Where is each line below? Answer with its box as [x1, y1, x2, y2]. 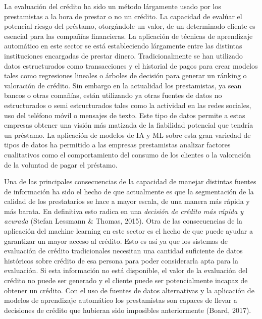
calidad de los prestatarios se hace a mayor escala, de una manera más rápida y [4, 196, 250, 206]
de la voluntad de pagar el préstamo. [4, 159, 118, 170]
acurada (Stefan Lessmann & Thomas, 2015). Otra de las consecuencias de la [4, 216, 242, 226]
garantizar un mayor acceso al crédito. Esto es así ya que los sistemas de [4, 235, 228, 246]
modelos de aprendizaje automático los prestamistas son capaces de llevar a [4, 295, 237, 305]
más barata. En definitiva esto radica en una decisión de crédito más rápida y [4, 205, 244, 216]
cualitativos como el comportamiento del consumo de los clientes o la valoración [4, 149, 251, 159]
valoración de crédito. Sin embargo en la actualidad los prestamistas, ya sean [4, 80, 242, 90]
